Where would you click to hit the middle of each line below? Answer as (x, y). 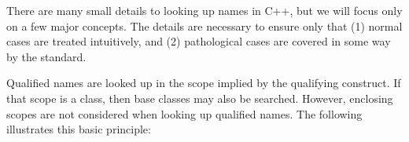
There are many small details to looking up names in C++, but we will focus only (204, 10)
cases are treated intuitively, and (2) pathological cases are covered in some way (199, 41)
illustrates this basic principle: (79, 129)
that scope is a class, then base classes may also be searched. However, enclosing (200, 98)
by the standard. (46, 56)
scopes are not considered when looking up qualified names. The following (184, 113)
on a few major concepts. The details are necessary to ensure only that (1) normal (204, 25)
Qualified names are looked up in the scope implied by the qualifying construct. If (204, 83)
